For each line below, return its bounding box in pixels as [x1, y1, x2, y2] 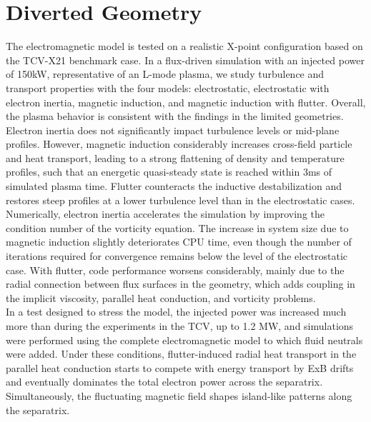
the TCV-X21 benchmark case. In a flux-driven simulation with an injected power [6, 52, 365, 67]
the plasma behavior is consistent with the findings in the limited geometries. [6, 109, 344, 124]
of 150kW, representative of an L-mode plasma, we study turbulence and [6, 66, 325, 81]
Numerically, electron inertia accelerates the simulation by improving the [6, 206, 325, 221]
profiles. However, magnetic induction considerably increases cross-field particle [6, 136, 352, 151]
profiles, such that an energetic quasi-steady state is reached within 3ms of [6, 164, 332, 179]
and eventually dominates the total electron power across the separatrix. [6, 374, 323, 389]
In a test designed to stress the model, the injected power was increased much [6, 304, 347, 319]
